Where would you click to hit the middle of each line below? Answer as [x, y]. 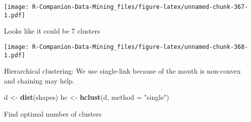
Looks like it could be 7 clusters [52, 31]
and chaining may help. [39, 80]
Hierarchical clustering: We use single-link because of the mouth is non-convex [123, 71]
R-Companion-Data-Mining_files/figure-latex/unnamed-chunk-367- [140, 7]
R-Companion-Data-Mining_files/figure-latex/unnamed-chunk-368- [140, 47]
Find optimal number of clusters [53, 114]
